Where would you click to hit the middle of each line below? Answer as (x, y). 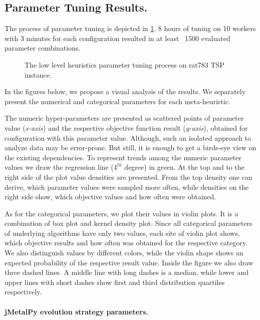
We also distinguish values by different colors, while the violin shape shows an (124, 253)
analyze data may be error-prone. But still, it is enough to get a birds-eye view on (131, 147)
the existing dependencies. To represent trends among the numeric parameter (123, 157)
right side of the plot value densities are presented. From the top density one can (128, 177)
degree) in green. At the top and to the (184, 167)
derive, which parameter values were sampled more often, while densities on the (127, 187)
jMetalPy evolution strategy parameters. (76, 311)
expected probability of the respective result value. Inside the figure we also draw (129, 262)
